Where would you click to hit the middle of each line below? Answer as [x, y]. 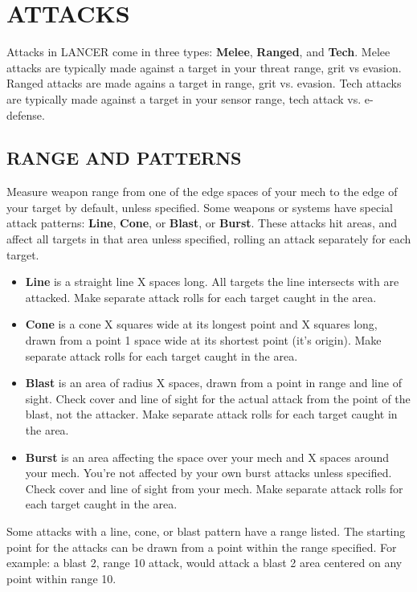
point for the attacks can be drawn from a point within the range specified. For [202, 547]
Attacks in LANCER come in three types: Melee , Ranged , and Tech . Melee [198, 52]
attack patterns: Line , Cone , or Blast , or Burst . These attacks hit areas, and [202, 223]
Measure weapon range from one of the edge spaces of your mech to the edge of [202, 192]
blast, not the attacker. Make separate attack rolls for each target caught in [211, 414]
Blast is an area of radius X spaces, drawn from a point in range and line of [213, 383]
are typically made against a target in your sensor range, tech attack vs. [184, 98]
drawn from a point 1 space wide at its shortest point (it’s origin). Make [203, 340]
